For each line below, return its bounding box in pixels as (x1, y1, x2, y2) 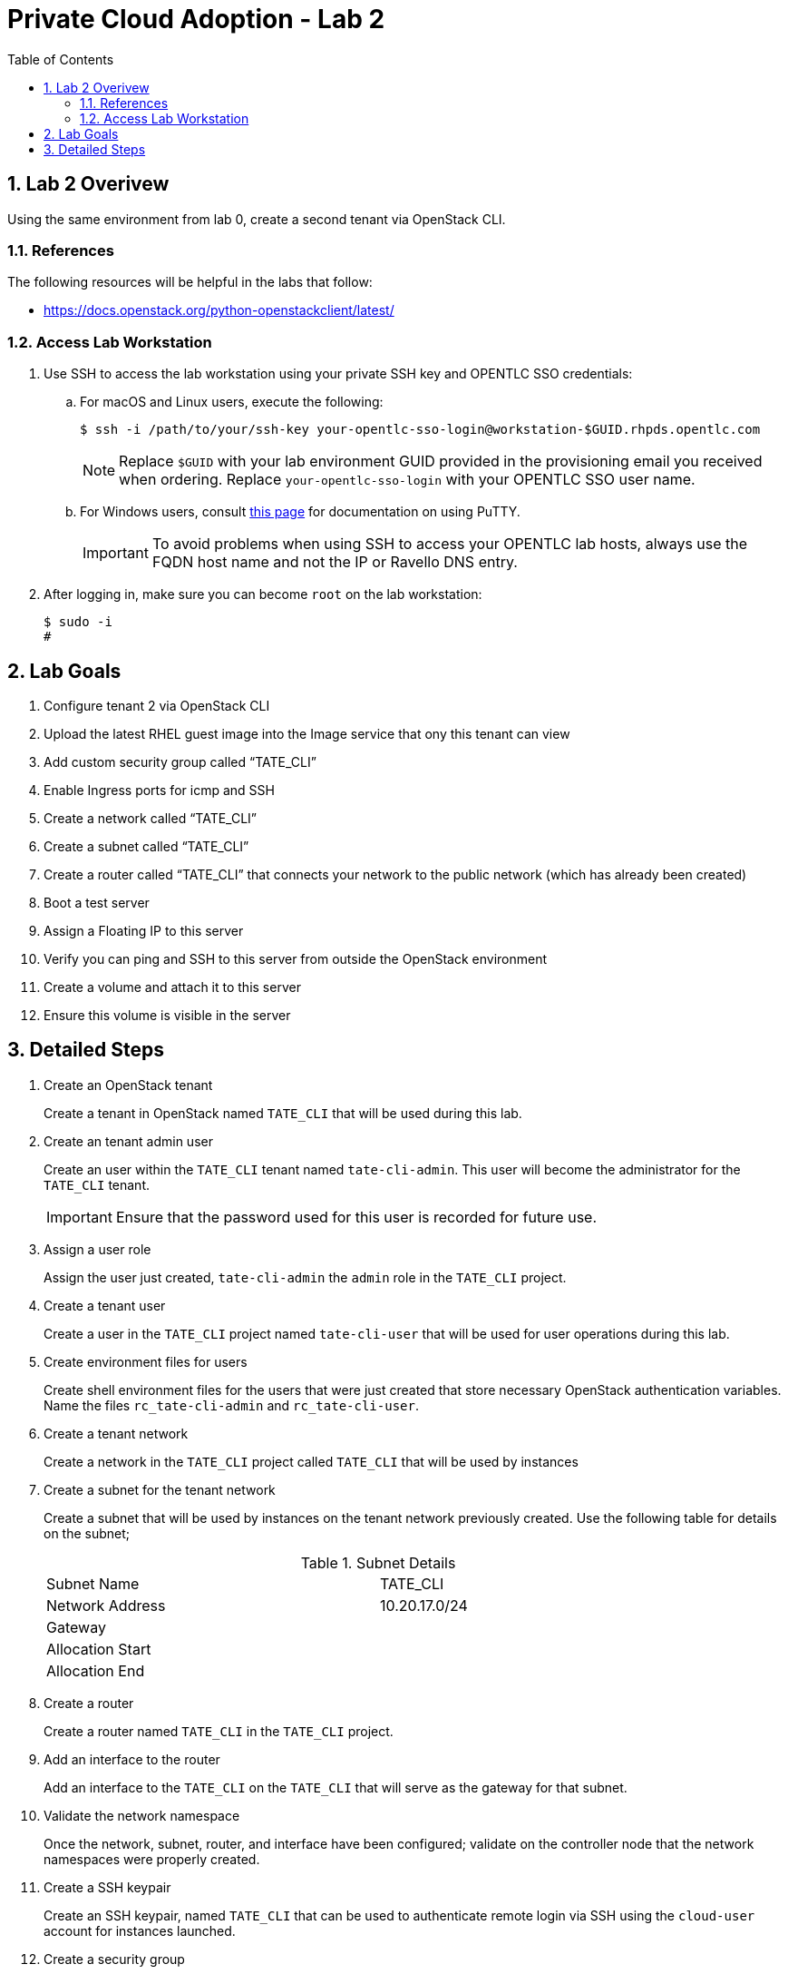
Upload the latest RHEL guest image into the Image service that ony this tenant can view (44, 725, 570, 741)
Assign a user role (44, 1241, 151, 1257)
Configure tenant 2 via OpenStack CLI (44, 697, 270, 713)
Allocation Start (46, 1639, 151, 1658)
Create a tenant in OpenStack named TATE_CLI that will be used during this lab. (44, 1105, 522, 1121)
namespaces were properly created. (44, 1851, 260, 1867)
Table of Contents (7, 51, 114, 67)
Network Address (46, 1596, 166, 1615)
